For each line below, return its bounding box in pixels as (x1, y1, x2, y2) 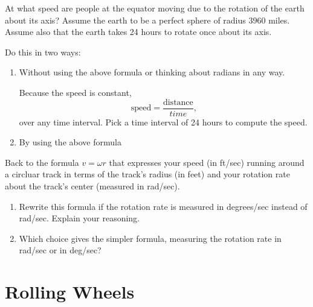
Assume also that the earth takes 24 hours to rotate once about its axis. (5, 25, 272, 38)
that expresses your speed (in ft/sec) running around (109, 156, 305, 168)
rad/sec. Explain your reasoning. (19, 212, 140, 224)
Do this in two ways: (5, 45, 81, 58)
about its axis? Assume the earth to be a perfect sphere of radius (5, 13, 246, 26)
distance (163, 98, 193, 107)
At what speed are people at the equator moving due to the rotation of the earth (5, 2, 305, 14)
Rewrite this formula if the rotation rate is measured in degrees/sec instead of (19, 200, 308, 212)
